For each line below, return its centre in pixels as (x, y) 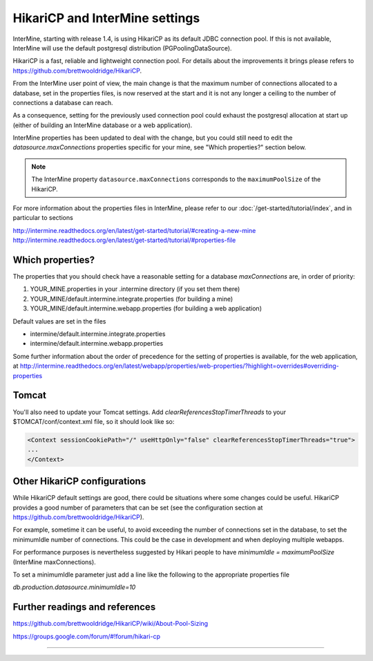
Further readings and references (84, 607)
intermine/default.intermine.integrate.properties (98, 334)
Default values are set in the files (59, 321)
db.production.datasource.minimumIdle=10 (74, 587)
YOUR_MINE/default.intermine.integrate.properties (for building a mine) (132, 299)
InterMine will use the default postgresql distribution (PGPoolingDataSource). (122, 48)
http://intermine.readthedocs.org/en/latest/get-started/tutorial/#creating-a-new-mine (134, 230)
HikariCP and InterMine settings (106, 18)
